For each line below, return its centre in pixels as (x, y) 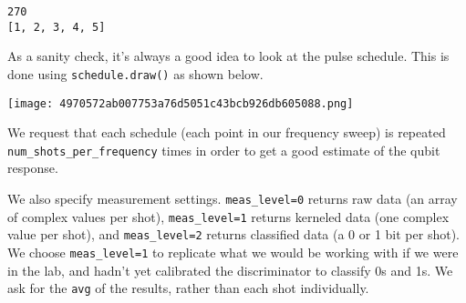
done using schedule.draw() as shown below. (135, 73)
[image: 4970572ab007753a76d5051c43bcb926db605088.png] (181, 103)
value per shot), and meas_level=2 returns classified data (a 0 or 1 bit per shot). (234, 234)
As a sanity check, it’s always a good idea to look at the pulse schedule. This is (228, 56)
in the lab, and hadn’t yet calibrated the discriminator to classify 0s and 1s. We (230, 270)
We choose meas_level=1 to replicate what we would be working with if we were (233, 252)
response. (33, 168)
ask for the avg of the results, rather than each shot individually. (188, 288)
